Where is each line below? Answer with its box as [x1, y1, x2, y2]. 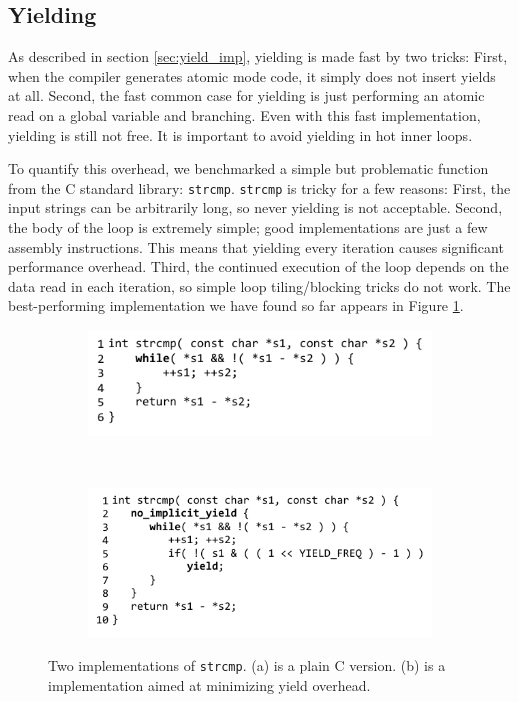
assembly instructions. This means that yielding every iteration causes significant [8, 236, 504, 257]
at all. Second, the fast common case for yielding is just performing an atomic [8, 85, 485, 106]
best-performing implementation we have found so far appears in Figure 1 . [8, 295, 464, 316]
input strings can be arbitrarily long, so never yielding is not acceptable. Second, [8, 197, 503, 218]
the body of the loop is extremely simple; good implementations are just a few [8, 217, 488, 238]
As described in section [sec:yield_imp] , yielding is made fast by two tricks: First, [8, 46, 508, 67]
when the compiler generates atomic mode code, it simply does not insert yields [8, 65, 496, 86]
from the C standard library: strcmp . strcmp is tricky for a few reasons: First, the [8, 177, 511, 198]
